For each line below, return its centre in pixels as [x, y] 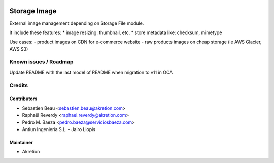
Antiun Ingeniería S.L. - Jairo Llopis [59, 129]
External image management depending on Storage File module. [77, 23]
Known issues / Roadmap [41, 62]
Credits [19, 85]
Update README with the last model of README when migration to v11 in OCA [91, 72]
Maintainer [21, 142]
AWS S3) [19, 49]
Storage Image [33, 11]
